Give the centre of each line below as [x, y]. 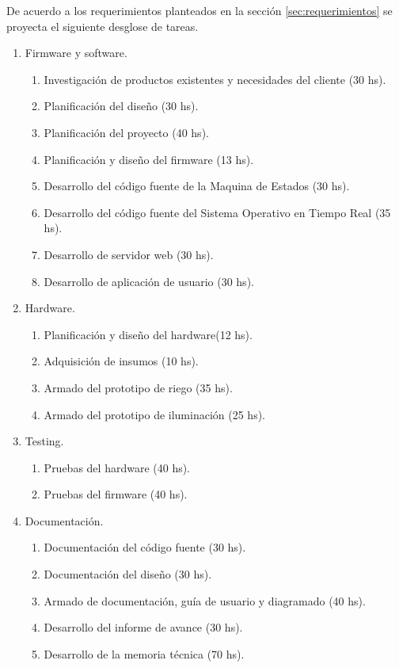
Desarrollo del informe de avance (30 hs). [143, 627]
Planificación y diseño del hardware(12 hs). [148, 334]
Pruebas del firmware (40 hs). [116, 494]
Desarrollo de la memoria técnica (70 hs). [144, 653]
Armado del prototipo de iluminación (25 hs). [155, 414]
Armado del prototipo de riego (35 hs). [138, 387]
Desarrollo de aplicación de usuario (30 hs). [149, 281]
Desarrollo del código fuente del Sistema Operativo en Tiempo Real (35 [217, 212]
